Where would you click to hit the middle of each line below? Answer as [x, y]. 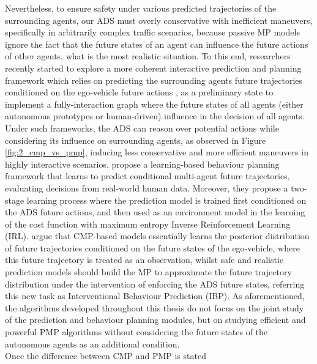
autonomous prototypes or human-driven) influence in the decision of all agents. [155, 116]
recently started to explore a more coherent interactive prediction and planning [153, 68]
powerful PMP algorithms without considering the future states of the [136, 332]
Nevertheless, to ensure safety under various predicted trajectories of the [141, 8]
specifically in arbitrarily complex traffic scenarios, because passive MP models [152, 32]
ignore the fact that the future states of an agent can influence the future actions [157, 44]
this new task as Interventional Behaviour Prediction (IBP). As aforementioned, [155, 296]
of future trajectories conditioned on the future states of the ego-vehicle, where [152, 247]
